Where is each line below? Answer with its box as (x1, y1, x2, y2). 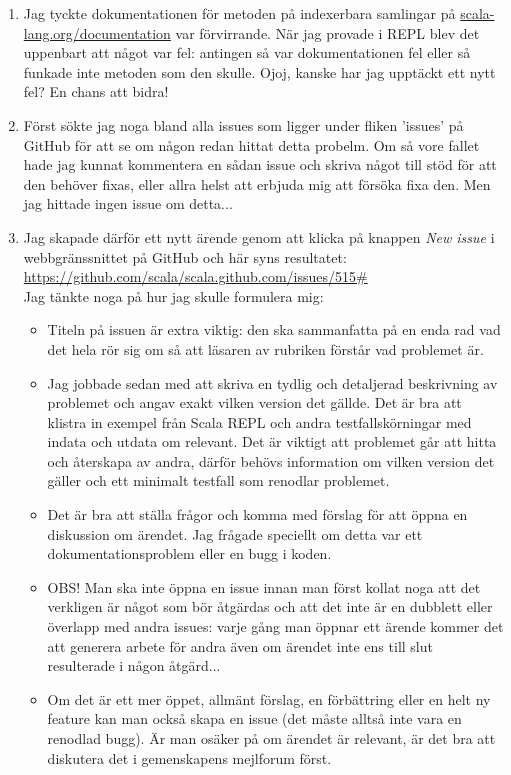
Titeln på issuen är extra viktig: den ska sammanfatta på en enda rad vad (47, 319, 501, 340)
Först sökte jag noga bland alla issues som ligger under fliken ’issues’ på (23, 114, 464, 135)
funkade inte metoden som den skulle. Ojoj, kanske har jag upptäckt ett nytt (23, 61, 496, 82)
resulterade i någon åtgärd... (47, 655, 221, 676)
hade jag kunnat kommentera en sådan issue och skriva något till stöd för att (23, 154, 497, 175)
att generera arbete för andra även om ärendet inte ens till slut (47, 635, 433, 656)
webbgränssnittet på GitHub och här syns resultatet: (23, 246, 347, 267)
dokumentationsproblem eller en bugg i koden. (47, 543, 332, 564)
